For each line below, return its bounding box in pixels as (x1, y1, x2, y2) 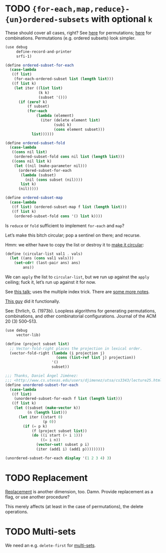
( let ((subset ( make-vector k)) (14, 405, 81, 410)
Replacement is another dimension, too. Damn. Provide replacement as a (5, 488, 153, 494)
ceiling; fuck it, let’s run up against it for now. (5, 279, 96, 285)
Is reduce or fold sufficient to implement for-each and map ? (5, 223, 124, 229)
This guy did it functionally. (5, 298, 60, 304)
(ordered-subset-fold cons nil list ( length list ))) (14, 154, 125, 159)
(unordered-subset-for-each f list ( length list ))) (14, 396, 123, 401)
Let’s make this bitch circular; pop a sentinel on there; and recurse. (5, 232, 141, 238)
